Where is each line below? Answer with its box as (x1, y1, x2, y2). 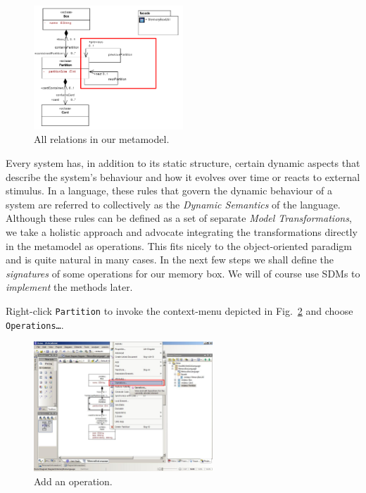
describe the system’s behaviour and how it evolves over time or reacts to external (6, 169, 360, 184)
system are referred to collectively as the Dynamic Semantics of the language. (6, 196, 341, 211)
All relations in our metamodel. (34, 132, 170, 146)
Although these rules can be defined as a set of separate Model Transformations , (6, 211, 352, 225)
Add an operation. (34, 473, 113, 488)
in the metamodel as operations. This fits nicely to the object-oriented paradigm (6, 238, 352, 253)
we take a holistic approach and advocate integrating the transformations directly (6, 225, 358, 239)
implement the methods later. (6, 280, 133, 294)
